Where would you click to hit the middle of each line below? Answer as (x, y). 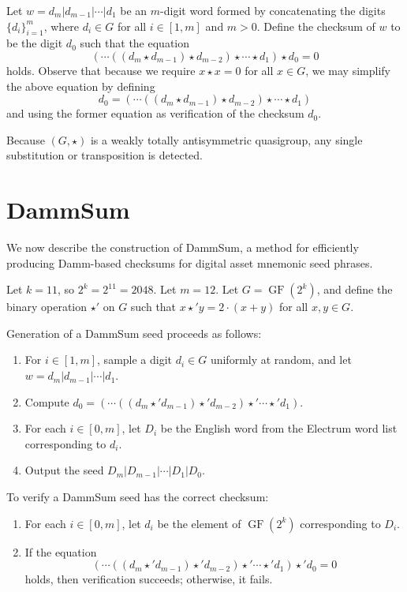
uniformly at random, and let (281, 360)
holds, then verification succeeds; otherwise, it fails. (149, 579)
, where (62, 26)
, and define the (355, 289)
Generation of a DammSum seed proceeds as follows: (134, 333)
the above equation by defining (81, 86)
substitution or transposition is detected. (105, 155)
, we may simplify (348, 70)
